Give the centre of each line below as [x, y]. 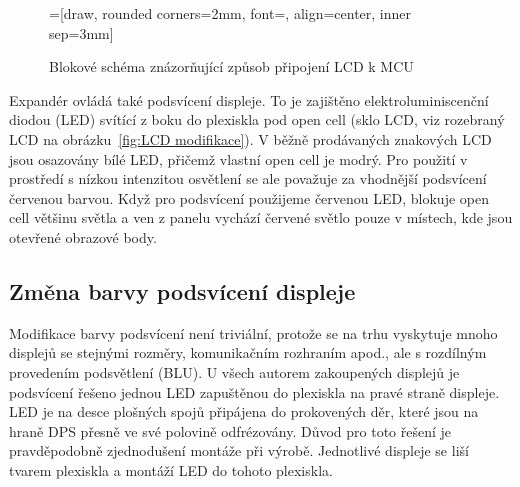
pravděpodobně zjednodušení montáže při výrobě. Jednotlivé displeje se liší [239, 450]
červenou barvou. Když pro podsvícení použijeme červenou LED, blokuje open [249, 197]
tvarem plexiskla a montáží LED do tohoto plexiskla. [171, 469]
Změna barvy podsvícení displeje [182, 290]
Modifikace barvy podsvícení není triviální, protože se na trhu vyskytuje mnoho [253, 332]
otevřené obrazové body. [83, 236]
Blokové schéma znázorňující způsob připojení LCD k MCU [231, 66]
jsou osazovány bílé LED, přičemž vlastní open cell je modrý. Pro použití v [238, 158]
